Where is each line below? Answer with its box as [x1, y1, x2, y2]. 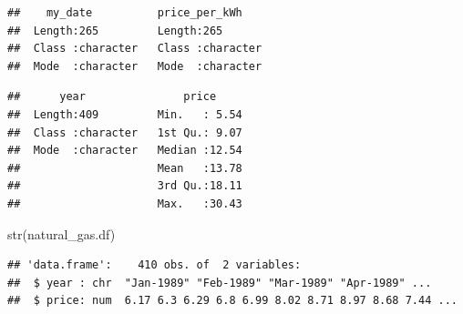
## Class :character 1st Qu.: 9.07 [7, 126, 242, 139]
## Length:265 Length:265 [7, 24, 223, 37]
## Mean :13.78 [7, 161, 242, 175]
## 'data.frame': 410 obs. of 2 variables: [7, 258, 302, 272]
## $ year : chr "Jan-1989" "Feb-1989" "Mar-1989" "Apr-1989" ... [7, 276, 432, 289]
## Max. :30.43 [7, 197, 242, 210]
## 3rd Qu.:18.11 [7, 179, 242, 193]
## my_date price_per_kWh [7, 6, 242, 19]
